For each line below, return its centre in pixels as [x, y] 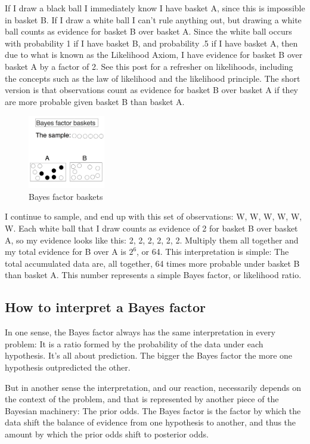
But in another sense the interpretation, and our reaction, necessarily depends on [153, 387]
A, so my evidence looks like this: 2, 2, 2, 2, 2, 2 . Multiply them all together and [152, 240]
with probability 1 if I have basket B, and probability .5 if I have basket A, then [151, 43]
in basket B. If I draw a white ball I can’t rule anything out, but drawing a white [153, 19]
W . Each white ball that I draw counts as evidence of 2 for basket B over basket [151, 228]
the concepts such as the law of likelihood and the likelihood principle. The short [153, 78]
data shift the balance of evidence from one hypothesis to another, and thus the [151, 422]
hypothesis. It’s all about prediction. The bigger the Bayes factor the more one [149, 355]
